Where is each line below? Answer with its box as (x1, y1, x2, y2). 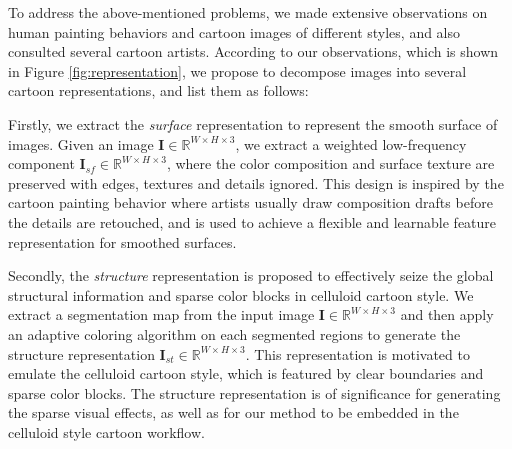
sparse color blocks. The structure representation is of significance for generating (8, 382, 501, 403)
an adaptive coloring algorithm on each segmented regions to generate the (8, 323, 461, 344)
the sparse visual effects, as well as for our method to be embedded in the (8, 402, 459, 423)
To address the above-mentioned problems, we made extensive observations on (8, 2, 488, 22)
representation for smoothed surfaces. (8, 231, 237, 252)
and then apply (400, 304, 494, 325)
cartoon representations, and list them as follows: (8, 80, 309, 101)
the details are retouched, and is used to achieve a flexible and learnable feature (8, 211, 497, 232)
